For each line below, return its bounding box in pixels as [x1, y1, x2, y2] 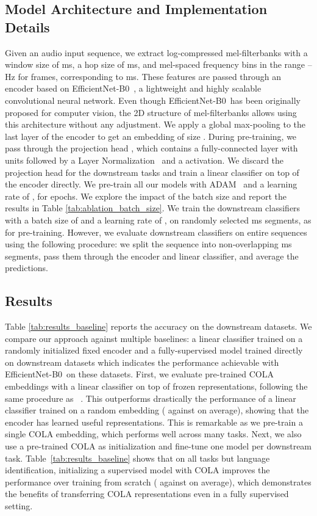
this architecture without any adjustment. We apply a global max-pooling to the [5, 118, 305, 131]
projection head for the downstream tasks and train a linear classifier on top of [5, 165, 299, 178]
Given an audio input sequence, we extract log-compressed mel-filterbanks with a [5, 46, 308, 59]
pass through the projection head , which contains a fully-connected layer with [5, 142, 298, 154]
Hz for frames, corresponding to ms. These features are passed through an [5, 70, 282, 82]
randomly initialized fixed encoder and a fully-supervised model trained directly [5, 344, 303, 357]
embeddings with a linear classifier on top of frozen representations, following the [5, 380, 308, 393]
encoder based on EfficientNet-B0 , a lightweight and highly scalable [5, 82, 262, 95]
